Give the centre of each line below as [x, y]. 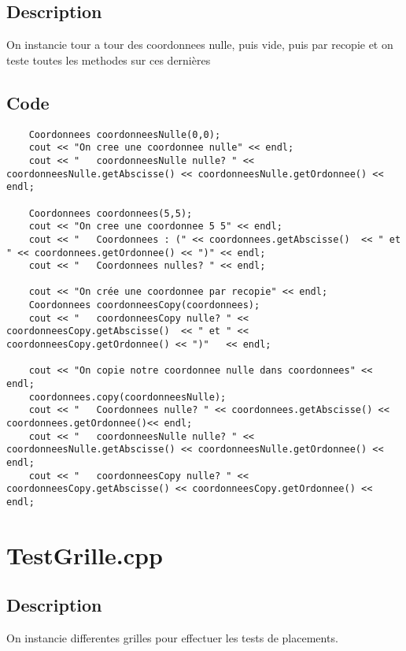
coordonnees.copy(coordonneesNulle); [127, 397]
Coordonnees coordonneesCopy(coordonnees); [144, 305]
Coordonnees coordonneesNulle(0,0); [125, 134]
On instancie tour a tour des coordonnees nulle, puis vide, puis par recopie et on [200, 45]
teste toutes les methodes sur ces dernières [109, 60]
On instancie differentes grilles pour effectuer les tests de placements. [172, 638]
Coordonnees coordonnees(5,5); [111, 213]
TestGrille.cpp [85, 554]
